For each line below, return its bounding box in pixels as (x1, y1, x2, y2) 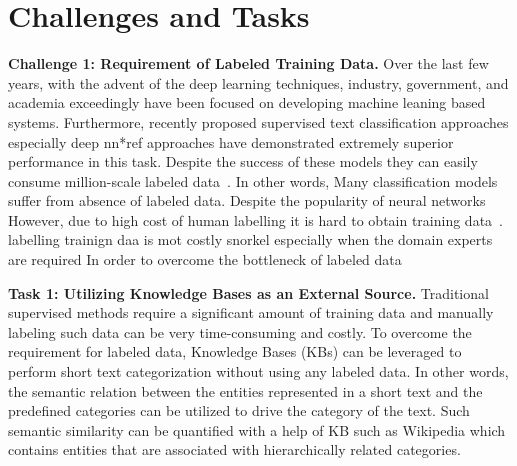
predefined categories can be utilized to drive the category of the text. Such (8, 400, 470, 421)
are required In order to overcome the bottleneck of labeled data (8, 249, 402, 270)
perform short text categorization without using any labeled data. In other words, (8, 361, 509, 382)
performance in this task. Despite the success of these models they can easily (8, 151, 478, 172)
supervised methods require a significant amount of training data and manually (8, 302, 494, 323)
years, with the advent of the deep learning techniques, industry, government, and (8, 72, 509, 93)
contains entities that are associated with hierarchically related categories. (8, 439, 461, 460)
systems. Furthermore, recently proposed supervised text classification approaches (8, 111, 509, 132)
